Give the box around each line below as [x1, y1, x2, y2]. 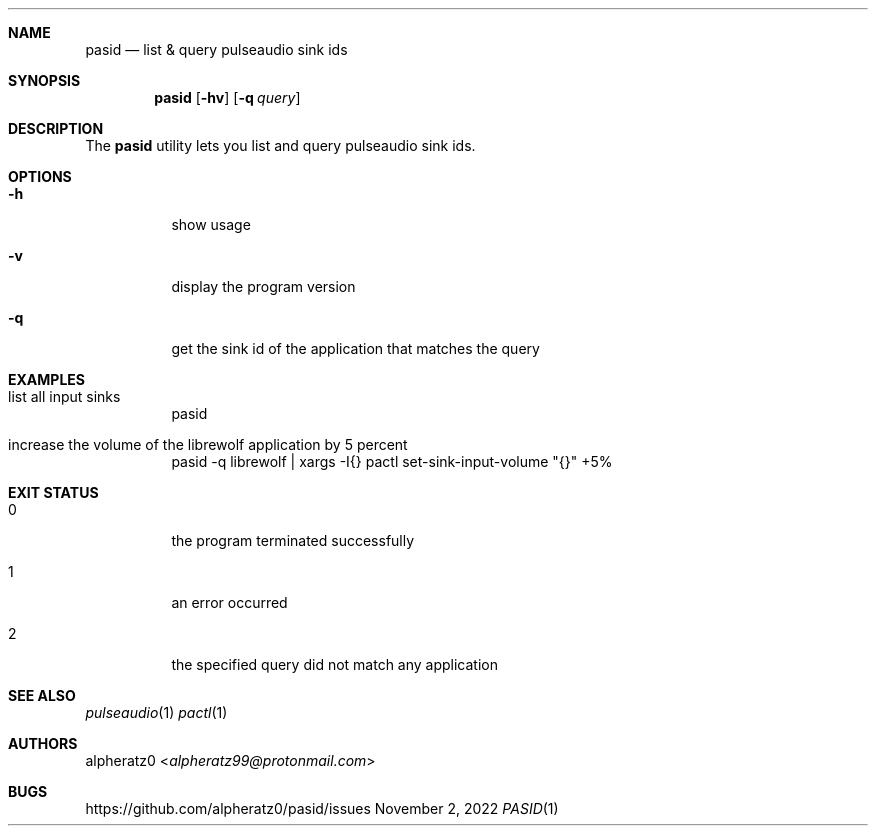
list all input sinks [8, 388, 121, 405]
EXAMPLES [8, 371, 85, 388]
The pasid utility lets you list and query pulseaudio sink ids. [85, 137, 476, 154]
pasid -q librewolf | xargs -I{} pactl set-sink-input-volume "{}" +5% [171, 453, 613, 470]
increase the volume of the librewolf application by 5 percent [8, 436, 408, 453]
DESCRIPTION [8, 120, 104, 137]
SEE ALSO [8, 687, 76, 704]
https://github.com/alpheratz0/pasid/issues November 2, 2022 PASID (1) [85, 800, 559, 817]
